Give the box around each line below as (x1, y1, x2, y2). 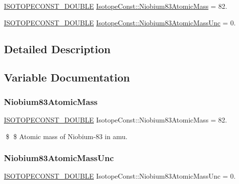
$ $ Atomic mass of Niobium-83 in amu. (5, 131, 128, 141)
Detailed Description (4, 41, 111, 56)
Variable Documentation (4, 70, 130, 85)
